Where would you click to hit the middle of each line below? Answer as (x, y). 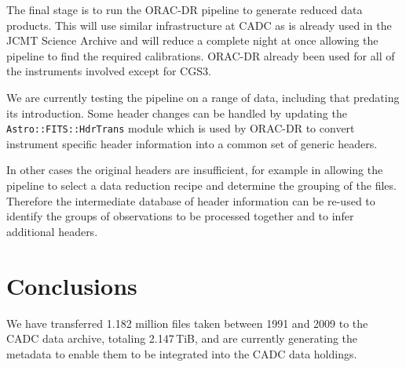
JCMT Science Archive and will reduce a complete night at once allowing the (192, 40)
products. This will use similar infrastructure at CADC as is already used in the (199, 25)
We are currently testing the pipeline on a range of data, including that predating (203, 97)
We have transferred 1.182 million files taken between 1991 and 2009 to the (187, 323)
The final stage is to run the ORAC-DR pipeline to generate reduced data (185, 9)
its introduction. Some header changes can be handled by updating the (177, 113)
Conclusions (72, 285)
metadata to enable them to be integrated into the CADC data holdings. (182, 353)
